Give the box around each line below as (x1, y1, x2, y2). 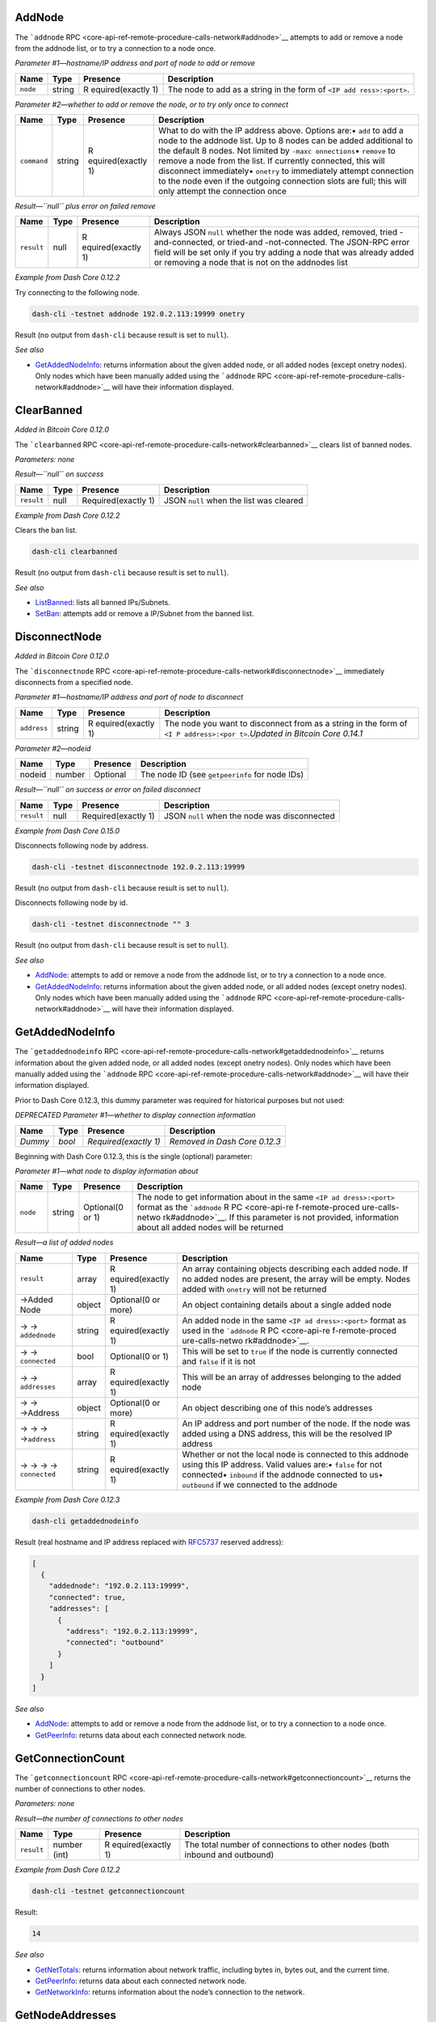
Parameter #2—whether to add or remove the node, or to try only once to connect (15, 99, 289, 109)
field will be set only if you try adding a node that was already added (153, 247, 415, 258)
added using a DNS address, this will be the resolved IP (182, 1428, 392, 1439)
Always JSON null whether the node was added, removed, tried (153, 226, 398, 238)
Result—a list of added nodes (15, 1237, 114, 1247)
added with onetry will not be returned (182, 1283, 327, 1294)
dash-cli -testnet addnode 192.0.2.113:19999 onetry (31, 309, 245, 319)
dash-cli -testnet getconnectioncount (31, 1887, 186, 1896)
